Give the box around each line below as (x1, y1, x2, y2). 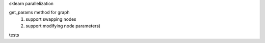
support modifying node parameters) (26, 23, 101, 29)
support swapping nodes (26, 16, 77, 22)
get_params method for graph (9, 10, 70, 15)
